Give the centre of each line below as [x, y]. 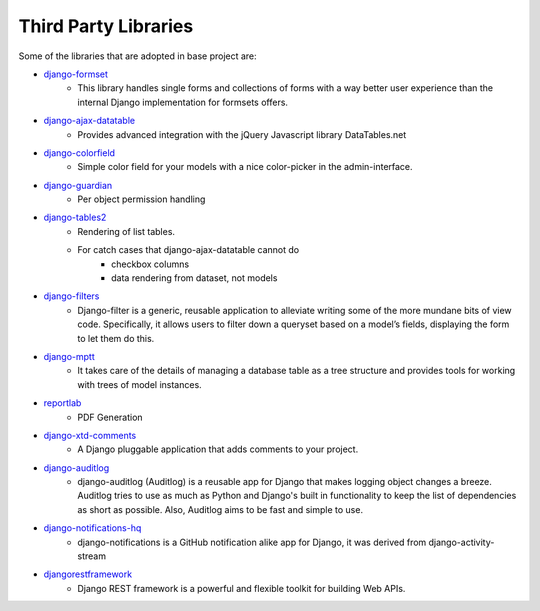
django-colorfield [79, 152]
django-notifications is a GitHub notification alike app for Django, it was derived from [252, 542]
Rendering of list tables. [126, 231]
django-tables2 [75, 217]
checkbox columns [150, 264]
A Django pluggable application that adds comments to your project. [218, 449]
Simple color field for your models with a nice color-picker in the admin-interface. [245, 167]
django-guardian [78, 185]
